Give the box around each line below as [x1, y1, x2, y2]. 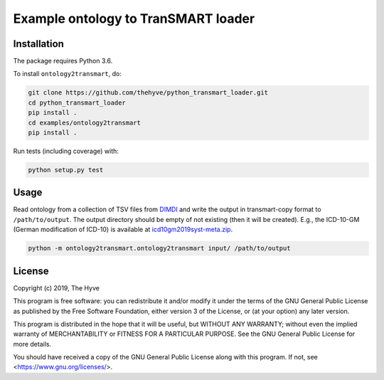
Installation [13, 38, 64, 50]
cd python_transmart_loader [28, 98, 126, 107]
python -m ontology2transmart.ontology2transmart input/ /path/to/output [28, 244, 291, 253]
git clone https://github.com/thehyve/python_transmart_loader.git [28, 89, 269, 97]
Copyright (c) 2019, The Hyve [13, 283, 100, 292]
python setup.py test [28, 166, 104, 174]
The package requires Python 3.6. [13, 57, 113, 65]
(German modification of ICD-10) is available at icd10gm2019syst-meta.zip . [13, 225, 233, 234]
